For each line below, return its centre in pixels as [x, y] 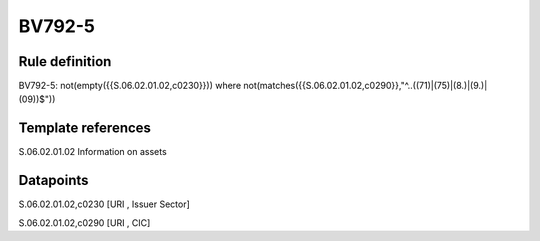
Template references [85, 128]
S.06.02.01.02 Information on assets [92, 152]
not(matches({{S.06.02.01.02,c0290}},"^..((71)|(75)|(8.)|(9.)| [365, 86]
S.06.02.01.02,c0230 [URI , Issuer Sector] [104, 204]
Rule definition [65, 61]
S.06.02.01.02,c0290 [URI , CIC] [84, 222]
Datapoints [53, 180]
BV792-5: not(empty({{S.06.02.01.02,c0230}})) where [130, 86]
